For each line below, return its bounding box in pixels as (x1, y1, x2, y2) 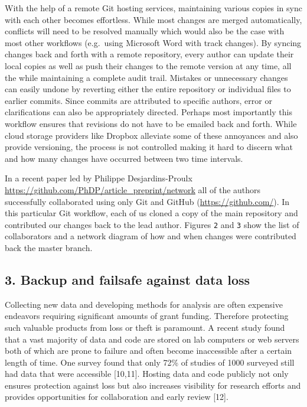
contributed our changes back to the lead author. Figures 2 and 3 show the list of (5, 218, 299, 230)
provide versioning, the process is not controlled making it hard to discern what (5, 141, 293, 153)
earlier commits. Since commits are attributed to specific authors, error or (5, 94, 272, 106)
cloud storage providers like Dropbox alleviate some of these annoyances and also (5, 129, 298, 141)
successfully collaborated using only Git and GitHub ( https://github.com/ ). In (5, 195, 290, 207)
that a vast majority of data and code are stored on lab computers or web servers (5, 333, 299, 345)
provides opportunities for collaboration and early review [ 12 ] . (5, 390, 228, 403)
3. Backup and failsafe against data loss (5, 270, 250, 288)
